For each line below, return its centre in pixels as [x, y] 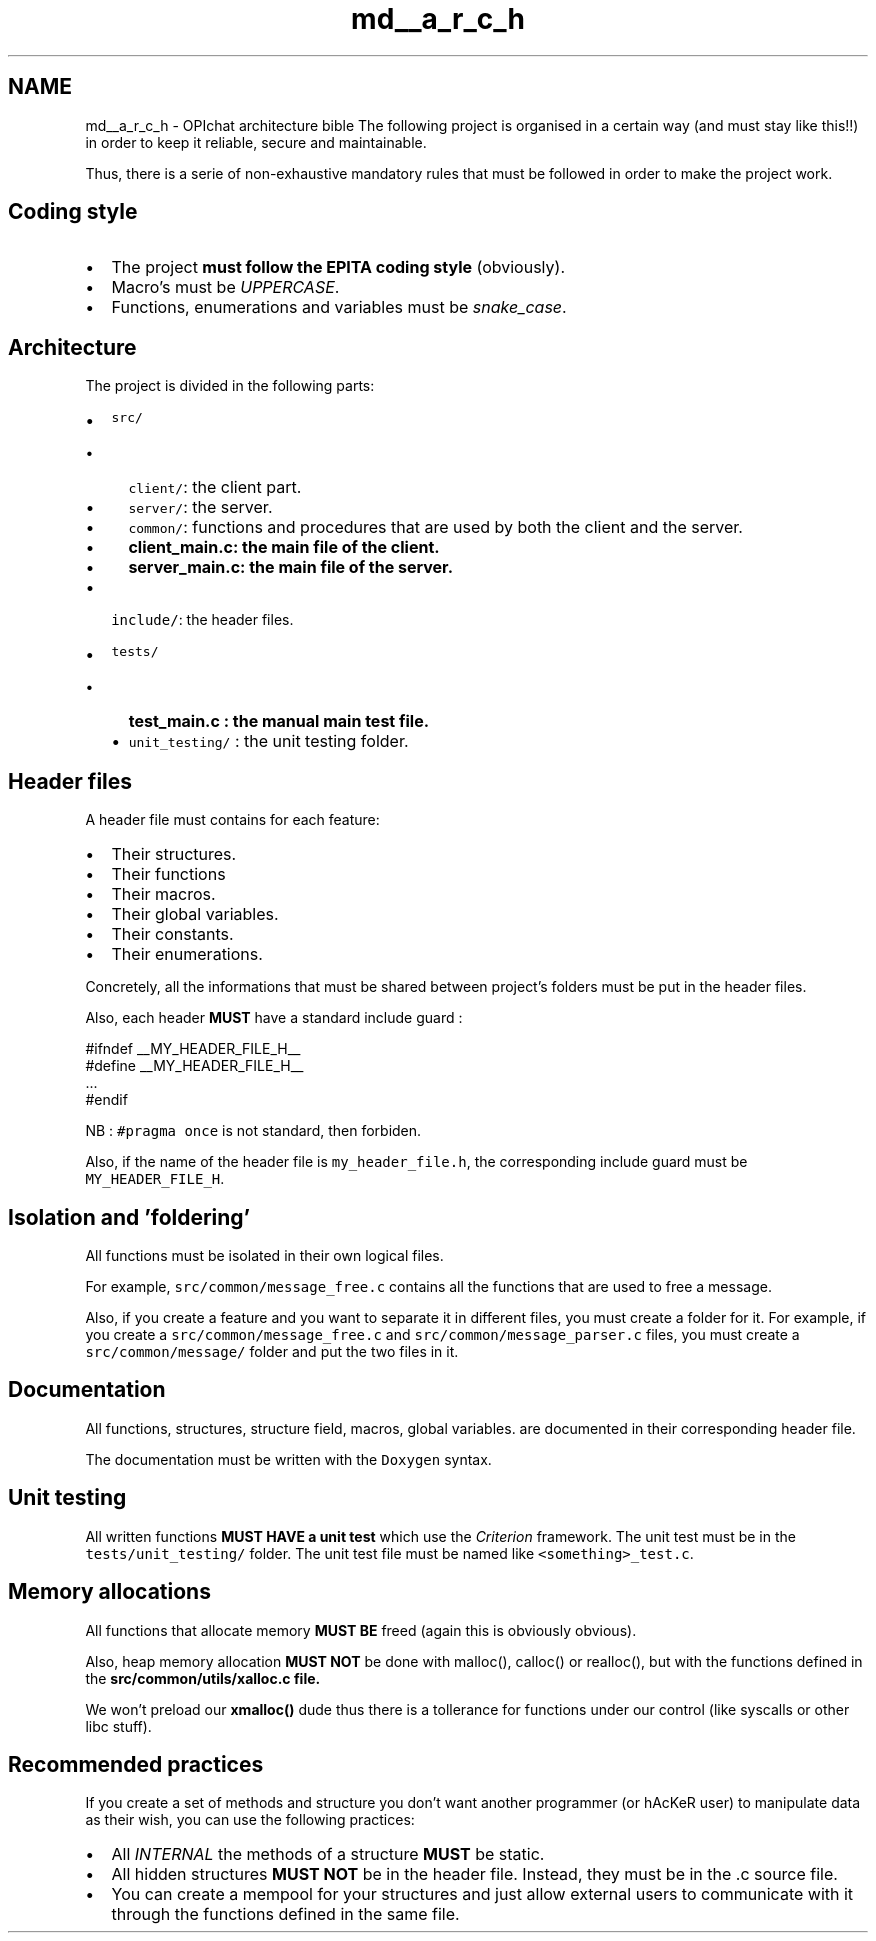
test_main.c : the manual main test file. [279, 721]
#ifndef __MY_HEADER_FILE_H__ [193, 1049]
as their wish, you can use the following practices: [250, 1820]
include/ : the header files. [202, 620]
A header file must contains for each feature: [232, 820]
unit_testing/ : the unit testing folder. [268, 741]
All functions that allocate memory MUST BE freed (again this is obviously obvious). [361, 1630]
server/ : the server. [200, 507]
